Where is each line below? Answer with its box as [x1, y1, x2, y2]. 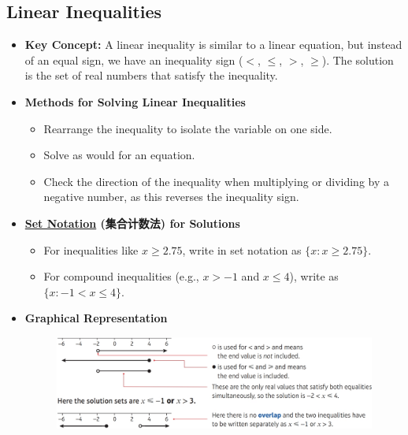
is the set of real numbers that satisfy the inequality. [24, 67, 278, 84]
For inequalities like [43, 241, 139, 258]
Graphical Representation [24, 310, 168, 326]
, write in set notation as [182, 241, 302, 258]
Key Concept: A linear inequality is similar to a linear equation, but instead [24, 36, 402, 53]
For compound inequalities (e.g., [43, 268, 199, 284]
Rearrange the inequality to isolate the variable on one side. [43, 120, 332, 136]
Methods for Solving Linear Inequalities [24, 93, 246, 110]
